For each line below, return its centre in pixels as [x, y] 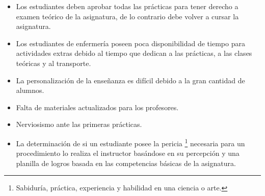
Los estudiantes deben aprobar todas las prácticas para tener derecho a [127, 6]
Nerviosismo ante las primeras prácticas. [79, 124]
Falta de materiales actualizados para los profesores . [97, 107]
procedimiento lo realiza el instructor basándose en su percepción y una [128, 153]
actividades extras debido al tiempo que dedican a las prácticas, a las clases [134, 53]
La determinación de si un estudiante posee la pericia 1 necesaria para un [130, 142]
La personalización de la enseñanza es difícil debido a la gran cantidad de [130, 80]
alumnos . [30, 90]
